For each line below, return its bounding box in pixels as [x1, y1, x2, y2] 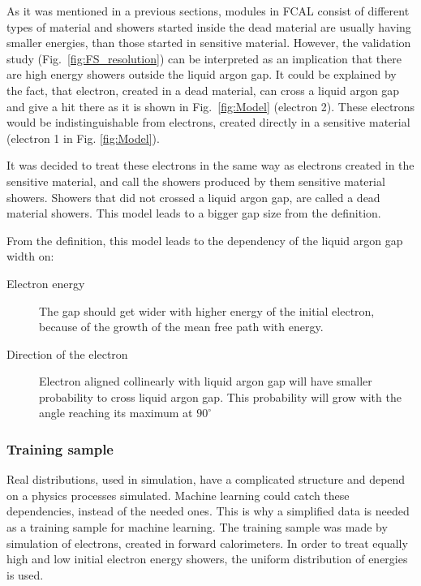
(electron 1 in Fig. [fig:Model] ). [6, 129, 160, 146]
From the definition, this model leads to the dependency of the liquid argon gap [6, 231, 403, 248]
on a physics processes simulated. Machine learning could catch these [6, 486, 350, 503]
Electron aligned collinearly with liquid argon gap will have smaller [39, 373, 372, 390]
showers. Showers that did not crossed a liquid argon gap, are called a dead [6, 188, 380, 205]
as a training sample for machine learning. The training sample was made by [6, 519, 388, 536]
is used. [6, 566, 44, 583]
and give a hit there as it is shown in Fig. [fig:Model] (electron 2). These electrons [6, 97, 415, 114]
